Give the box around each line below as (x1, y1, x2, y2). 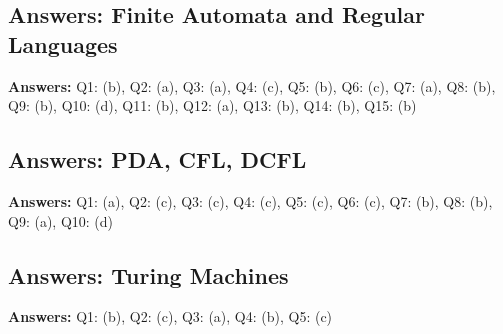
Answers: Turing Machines (8, 259, 289, 290)
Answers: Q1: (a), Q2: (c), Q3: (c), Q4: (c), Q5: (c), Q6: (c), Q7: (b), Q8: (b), (8, 190, 493, 211)
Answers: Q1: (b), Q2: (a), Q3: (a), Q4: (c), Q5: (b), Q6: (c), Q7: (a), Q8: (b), (8, 75, 496, 96)
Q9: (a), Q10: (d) (8, 210, 114, 231)
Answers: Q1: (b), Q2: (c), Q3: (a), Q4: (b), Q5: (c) (8, 306, 333, 327)
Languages (8, 28, 118, 59)
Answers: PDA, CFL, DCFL (8, 144, 307, 175)
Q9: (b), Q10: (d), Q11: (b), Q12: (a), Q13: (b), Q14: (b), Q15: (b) (8, 95, 417, 116)
